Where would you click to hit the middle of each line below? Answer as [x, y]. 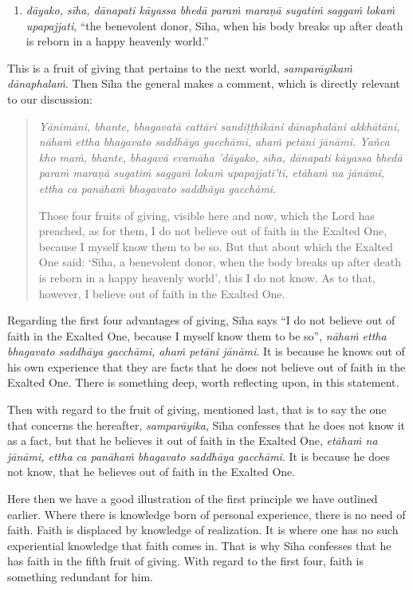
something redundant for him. [80, 576]
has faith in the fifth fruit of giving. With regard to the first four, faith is [185, 561]
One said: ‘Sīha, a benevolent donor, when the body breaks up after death [220, 262]
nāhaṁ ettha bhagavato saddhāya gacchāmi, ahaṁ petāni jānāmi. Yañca [214, 142]
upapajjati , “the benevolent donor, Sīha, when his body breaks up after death [214, 25]
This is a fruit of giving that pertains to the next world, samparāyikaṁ [180, 67]
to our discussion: [50, 98]
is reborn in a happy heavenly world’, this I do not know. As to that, [207, 277]
